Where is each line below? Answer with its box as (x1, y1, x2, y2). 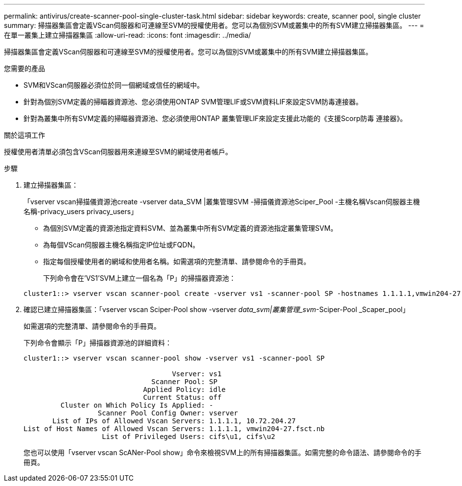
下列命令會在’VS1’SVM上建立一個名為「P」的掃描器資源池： (43, 274, 236, 282)
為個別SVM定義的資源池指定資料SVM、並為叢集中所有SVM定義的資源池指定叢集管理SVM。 (43, 224, 338, 232)
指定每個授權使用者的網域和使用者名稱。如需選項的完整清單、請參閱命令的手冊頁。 (43, 257, 310, 266)
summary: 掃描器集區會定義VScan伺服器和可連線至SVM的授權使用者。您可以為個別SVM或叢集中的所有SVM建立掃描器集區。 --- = (4, 21, 424, 29)
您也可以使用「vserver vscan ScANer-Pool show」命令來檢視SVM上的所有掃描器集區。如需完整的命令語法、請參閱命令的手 (23, 448, 421, 457)
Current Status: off (143, 393, 222, 401)
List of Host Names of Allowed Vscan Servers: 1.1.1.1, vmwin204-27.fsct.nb (23, 425, 325, 433)
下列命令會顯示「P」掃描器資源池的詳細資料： (23, 339, 172, 347)
